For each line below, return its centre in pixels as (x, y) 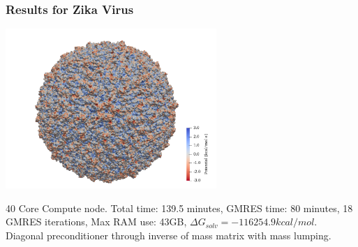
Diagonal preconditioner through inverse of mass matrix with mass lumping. (169, 235)
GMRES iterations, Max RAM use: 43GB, (96, 222)
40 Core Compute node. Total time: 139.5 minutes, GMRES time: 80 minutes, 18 (179, 208)
